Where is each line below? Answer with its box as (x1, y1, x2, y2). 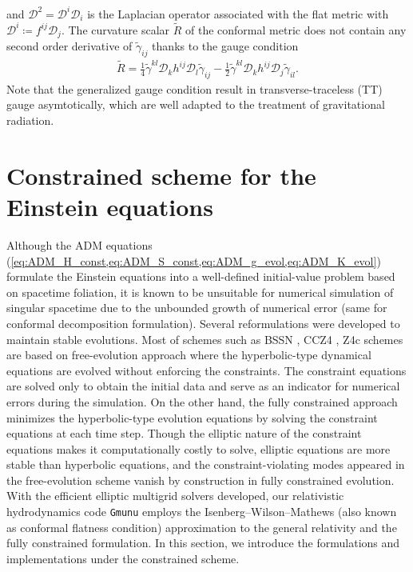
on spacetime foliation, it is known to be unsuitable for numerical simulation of (6, 283, 394, 300)
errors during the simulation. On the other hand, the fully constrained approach (6, 393, 398, 410)
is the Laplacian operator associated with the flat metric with (87, 5, 389, 22)
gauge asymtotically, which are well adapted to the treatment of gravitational (6, 96, 385, 113)
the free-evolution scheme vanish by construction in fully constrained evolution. (6, 471, 395, 488)
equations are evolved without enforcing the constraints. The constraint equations (6, 362, 407, 378)
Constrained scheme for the (6, 158, 316, 191)
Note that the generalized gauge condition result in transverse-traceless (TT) (6, 80, 383, 97)
